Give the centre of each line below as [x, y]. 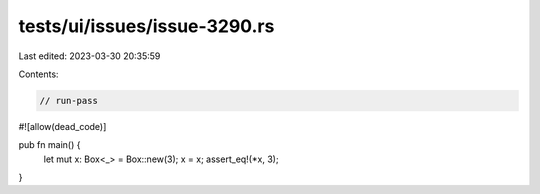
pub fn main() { [49, 145]
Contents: [38, 74]
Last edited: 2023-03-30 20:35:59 [89, 56]
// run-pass [69, 100]
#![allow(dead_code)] [62, 126]
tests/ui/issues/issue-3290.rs [146, 26]
